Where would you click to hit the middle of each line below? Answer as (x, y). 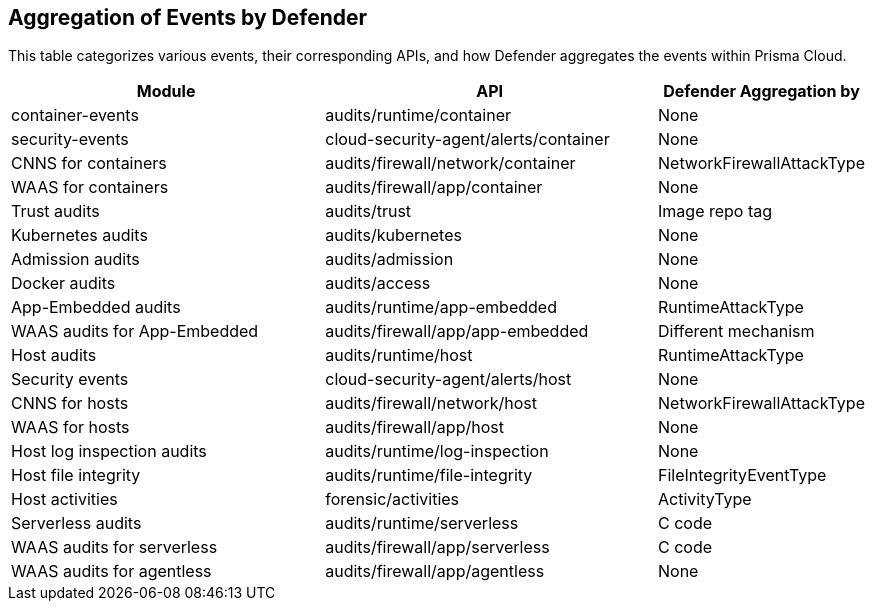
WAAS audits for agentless (111, 571)
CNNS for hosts (70, 403)
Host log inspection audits (109, 451)
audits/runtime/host (399, 355)
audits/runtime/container (418, 115)
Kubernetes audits (79, 235)
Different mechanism (736, 331)
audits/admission (389, 259)
